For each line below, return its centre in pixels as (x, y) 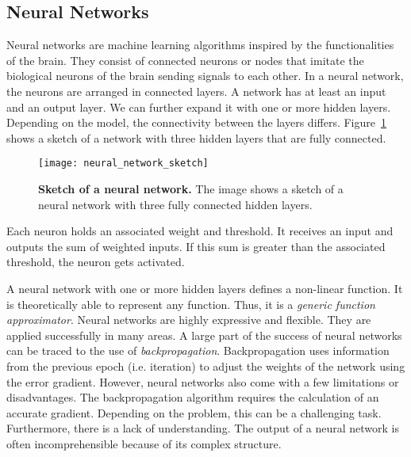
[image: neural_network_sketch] (123, 164)
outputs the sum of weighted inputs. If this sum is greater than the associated (196, 246)
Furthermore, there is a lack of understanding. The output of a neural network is (203, 428)
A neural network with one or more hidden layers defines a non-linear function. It (205, 288)
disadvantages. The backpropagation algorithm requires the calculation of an (193, 397)
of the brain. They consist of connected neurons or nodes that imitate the (185, 60)
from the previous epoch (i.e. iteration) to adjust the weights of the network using (206, 366)
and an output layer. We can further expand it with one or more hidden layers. (199, 107)
